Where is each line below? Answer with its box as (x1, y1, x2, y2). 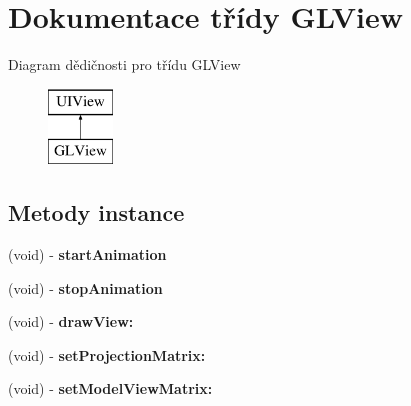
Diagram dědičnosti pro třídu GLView (8, 54, 241, 75)
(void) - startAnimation (8, 244, 167, 265)
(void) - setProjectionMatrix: (8, 344, 206, 365)
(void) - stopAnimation (8, 277, 163, 298)
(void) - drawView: (8, 311, 134, 332)
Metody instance (8, 197, 185, 228)
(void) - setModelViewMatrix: (8, 378, 213, 399)
